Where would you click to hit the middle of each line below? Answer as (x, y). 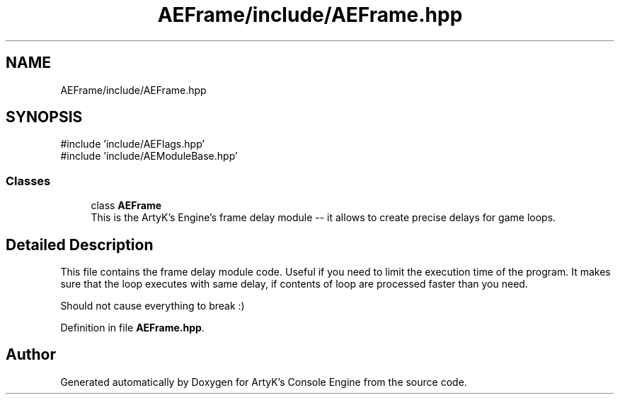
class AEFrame (126, 206)
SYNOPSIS (44, 117)
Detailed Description (80, 245)
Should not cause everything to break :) (153, 306)
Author (31, 355)
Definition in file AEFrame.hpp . (132, 328)
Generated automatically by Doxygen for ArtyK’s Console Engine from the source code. (264, 382)
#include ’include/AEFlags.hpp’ (133, 144)
